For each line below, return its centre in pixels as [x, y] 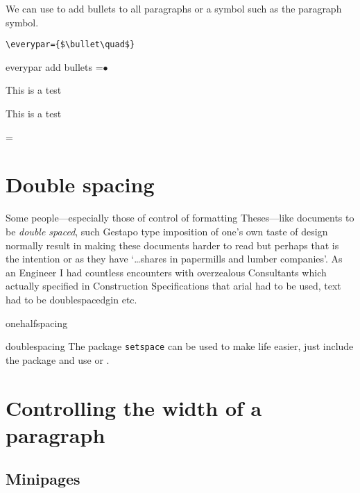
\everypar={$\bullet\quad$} [70, 45]
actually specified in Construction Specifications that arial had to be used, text [173, 286]
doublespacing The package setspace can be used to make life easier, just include [180, 346]
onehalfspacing [37, 323]
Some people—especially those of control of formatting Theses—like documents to [180, 218]
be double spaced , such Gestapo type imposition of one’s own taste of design [167, 231]
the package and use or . [58, 359]
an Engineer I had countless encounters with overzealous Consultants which [166, 272]
